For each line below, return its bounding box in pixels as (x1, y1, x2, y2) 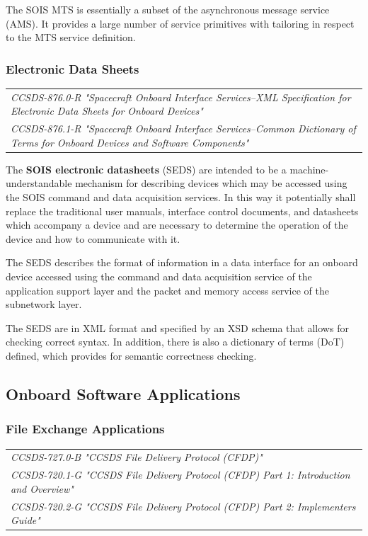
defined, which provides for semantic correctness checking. (6, 348, 257, 363)
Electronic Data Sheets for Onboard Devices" (11, 103, 203, 118)
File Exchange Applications (6, 420, 165, 438)
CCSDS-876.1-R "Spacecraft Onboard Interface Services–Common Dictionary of (11, 121, 356, 136)
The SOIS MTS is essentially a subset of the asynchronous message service (6, 2, 330, 16)
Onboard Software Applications (6, 382, 241, 404)
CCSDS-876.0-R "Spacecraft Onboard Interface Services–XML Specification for (11, 89, 351, 104)
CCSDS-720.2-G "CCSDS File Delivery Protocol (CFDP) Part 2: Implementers (11, 498, 356, 513)
